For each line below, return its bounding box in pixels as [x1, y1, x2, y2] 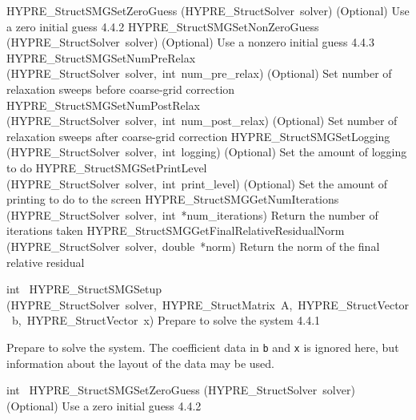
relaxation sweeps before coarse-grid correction [6, 80, 235, 97]
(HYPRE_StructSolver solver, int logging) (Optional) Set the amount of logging [6, 143, 407, 160]
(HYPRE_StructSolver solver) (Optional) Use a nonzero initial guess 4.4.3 [6, 34, 375, 50]
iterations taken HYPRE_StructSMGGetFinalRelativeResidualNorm [6, 222, 345, 239]
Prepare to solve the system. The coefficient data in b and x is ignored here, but [6, 338, 399, 355]
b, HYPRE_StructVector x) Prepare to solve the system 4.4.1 [11, 312, 321, 329]
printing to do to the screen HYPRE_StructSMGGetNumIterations [6, 191, 339, 208]
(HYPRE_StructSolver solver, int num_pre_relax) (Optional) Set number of [6, 65, 392, 82]
